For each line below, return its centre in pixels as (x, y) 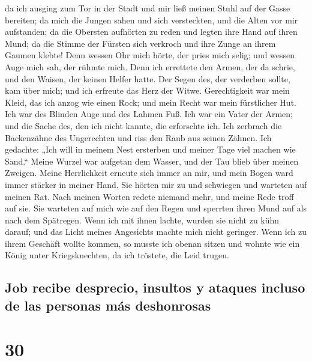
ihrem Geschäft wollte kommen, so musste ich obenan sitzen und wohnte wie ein (152, 243)
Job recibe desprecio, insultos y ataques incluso (155, 287)
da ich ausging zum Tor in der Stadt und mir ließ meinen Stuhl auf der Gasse (148, 8)
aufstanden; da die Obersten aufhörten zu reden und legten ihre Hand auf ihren (151, 32)
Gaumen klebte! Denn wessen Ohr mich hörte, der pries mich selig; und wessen (150, 55)
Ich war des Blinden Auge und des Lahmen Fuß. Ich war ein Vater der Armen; (149, 114)
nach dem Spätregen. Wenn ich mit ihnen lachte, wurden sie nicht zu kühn (142, 220)
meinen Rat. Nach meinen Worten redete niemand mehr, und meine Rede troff (149, 196)
